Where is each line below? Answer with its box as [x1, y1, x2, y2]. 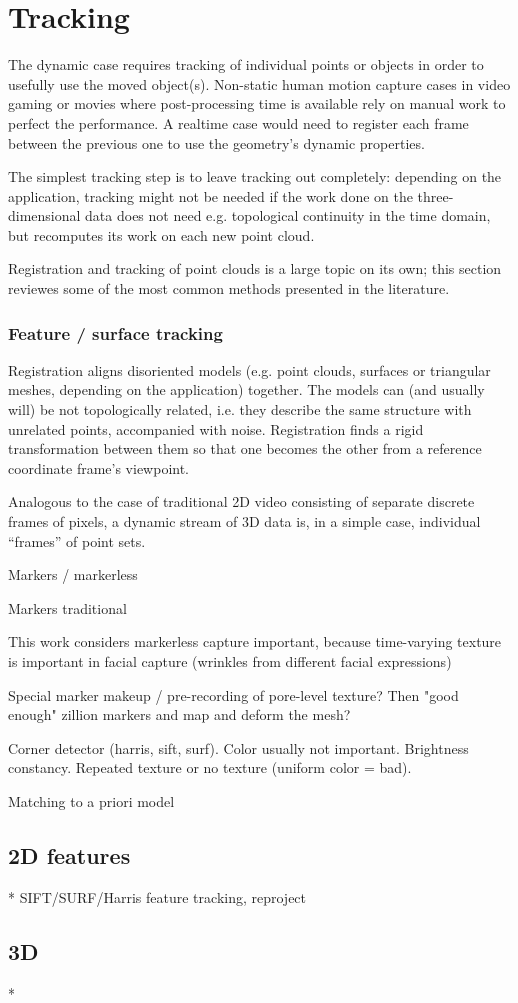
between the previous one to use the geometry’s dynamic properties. [8, 132, 425, 153]
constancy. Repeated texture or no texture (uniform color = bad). [8, 757, 412, 778]
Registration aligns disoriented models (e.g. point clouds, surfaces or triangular [8, 359, 491, 380]
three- [417, 185, 454, 206]
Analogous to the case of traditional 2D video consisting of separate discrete [8, 491, 475, 512]
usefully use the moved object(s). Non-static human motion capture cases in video [8, 73, 511, 94]
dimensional [8, 205, 81, 226]
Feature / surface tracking [8, 320, 223, 345]
